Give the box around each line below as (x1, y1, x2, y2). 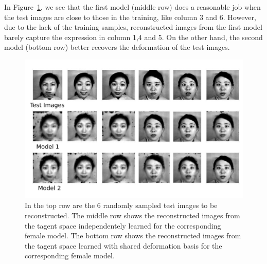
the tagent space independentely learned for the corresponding (25, 220, 221, 231)
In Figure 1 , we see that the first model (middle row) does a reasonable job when (4, 2, 261, 12)
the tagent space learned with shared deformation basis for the (25, 240, 222, 251)
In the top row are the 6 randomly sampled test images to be (25, 200, 218, 211)
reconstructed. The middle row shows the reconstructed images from (25, 210, 240, 220)
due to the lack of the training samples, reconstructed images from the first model (4, 22, 262, 32)
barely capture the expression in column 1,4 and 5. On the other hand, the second (4, 31, 263, 42)
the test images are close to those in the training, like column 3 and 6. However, (4, 11, 256, 22)
